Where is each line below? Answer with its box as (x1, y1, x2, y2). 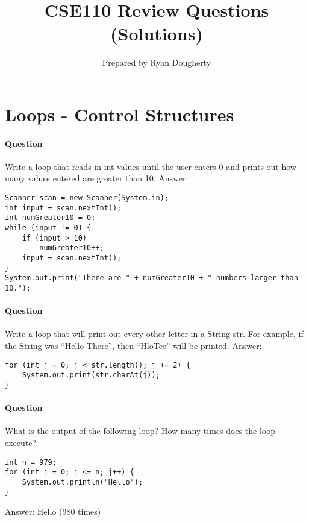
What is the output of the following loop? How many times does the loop (5, 424, 276, 437)
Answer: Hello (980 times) (5, 505, 101, 518)
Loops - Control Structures (5, 101, 234, 126)
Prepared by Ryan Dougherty (102, 56, 211, 69)
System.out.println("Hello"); (22, 477, 143, 486)
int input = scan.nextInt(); (5, 203, 122, 212)
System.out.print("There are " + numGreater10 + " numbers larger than (5, 274, 298, 283)
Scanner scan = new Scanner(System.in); (5, 193, 169, 203)
